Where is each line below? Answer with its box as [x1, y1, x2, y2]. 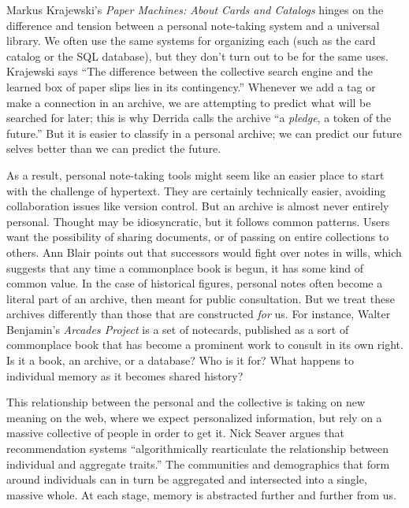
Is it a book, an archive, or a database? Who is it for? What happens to [6, 352, 355, 369]
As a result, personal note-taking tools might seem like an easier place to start [6, 166, 385, 183]
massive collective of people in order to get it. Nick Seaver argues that [6, 425, 344, 441]
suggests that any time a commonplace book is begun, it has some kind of [6, 259, 364, 276]
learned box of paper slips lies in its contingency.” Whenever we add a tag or [6, 78, 376, 95]
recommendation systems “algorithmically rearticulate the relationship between [6, 440, 389, 457]
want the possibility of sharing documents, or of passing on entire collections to [6, 228, 389, 245]
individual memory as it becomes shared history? [6, 367, 244, 384]
